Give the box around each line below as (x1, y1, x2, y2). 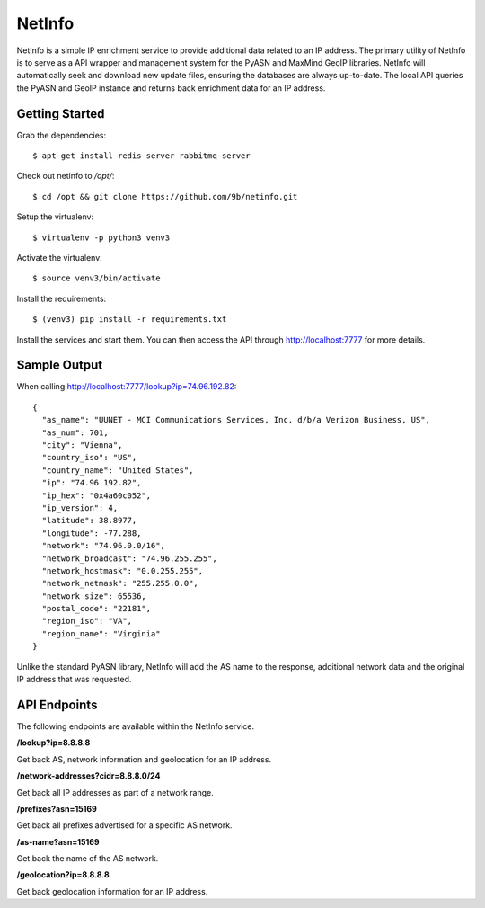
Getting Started (16, 106, 105, 121)
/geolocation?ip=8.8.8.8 (16, 869, 110, 880)
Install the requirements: (16, 293, 107, 304)
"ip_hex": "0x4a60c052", (41, 490, 152, 501)
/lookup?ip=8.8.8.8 (16, 737, 91, 748)
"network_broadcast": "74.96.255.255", (41, 553, 217, 564)
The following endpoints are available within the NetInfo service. (16, 720, 255, 732)
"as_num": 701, (41, 427, 109, 438)
